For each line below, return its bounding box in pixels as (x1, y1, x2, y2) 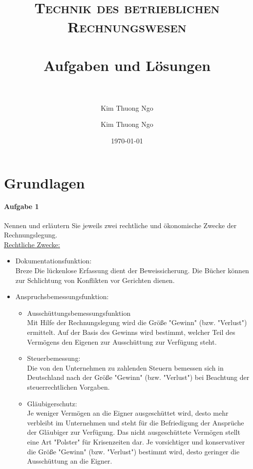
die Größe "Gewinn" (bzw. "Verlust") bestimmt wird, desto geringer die (27, 446, 240, 456)
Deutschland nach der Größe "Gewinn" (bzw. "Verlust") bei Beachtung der (27, 372, 250, 382)
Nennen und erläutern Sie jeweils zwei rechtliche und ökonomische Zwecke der (4, 220, 237, 230)
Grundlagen (4, 172, 85, 192)
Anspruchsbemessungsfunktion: (15, 291, 109, 302)
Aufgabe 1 (4, 201, 39, 211)
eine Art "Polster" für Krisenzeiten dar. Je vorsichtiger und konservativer (27, 436, 245, 446)
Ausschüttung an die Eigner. (27, 456, 112, 466)
